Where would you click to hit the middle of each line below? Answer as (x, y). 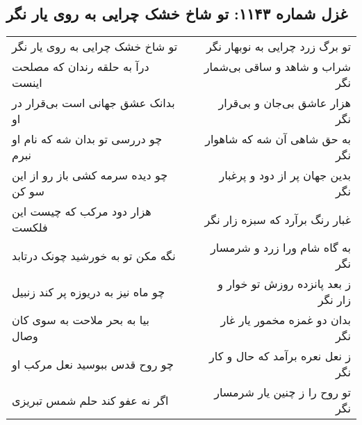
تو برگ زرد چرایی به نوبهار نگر (278, 47)
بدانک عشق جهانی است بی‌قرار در (93, 103)
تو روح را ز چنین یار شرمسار (282, 392)
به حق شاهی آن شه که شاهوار (278, 139)
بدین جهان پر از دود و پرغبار (285, 175)
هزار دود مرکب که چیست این (82, 211)
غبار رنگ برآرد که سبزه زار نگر (278, 219)
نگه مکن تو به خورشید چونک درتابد (94, 255)
